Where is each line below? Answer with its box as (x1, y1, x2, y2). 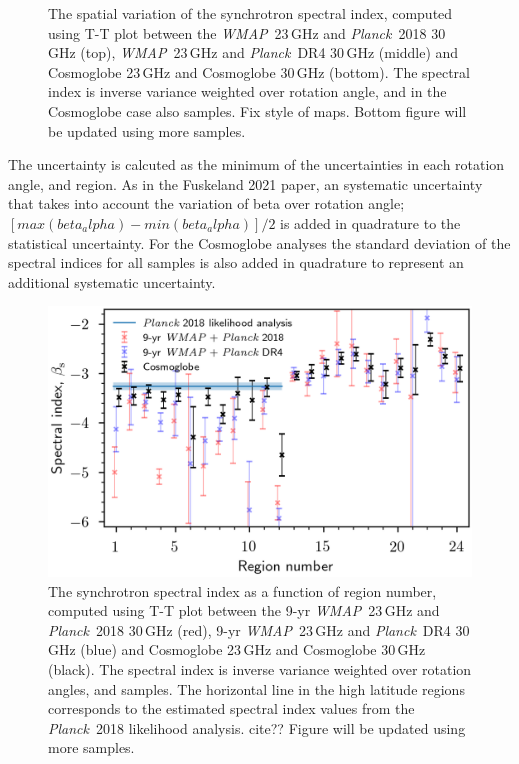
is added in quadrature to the (280, 212, 461, 233)
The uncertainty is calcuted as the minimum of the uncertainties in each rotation (8, 154, 505, 175)
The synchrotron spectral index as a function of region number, (48, 580, 437, 601)
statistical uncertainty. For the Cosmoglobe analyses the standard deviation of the (8, 232, 511, 253)
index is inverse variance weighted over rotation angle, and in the (48, 81, 447, 102)
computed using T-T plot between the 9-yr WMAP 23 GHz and (48, 600, 440, 621)
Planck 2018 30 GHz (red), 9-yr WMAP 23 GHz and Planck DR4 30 (48, 619, 470, 640)
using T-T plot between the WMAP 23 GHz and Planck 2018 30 (48, 22, 446, 43)
